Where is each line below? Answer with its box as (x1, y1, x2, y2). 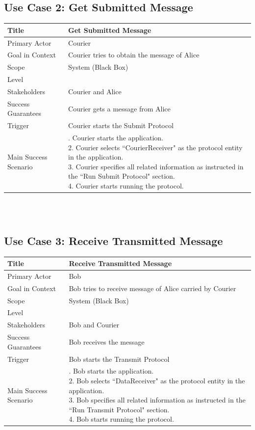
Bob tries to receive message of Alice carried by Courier (69, 283, 236, 293)
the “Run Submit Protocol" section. (68, 171, 175, 181)
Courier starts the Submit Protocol (68, 120, 174, 131)
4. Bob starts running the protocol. (69, 414, 174, 424)
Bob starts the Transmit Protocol (69, 353, 170, 364)
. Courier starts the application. (68, 133, 163, 143)
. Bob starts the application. (69, 366, 154, 376)
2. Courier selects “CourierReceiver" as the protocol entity (68, 142, 243, 152)
